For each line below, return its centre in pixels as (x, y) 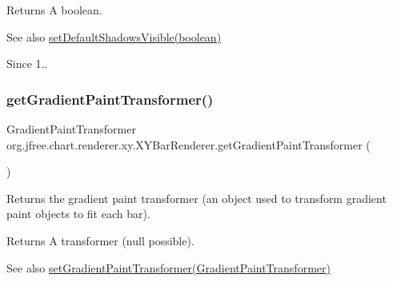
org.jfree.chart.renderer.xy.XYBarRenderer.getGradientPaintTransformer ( (188, 144)
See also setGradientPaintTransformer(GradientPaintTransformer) (168, 267)
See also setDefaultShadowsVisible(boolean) (114, 36)
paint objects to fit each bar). (78, 214)
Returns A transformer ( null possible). (100, 240)
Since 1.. (27, 64)
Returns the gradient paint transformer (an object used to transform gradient (196, 198)
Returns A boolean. (54, 10)
